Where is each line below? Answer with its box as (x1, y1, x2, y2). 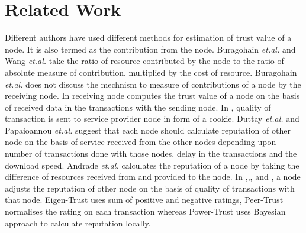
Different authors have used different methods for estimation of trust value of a (5, 31, 292, 44)
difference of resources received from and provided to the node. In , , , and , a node (5, 170, 301, 183)
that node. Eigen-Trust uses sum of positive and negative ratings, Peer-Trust (5, 193, 284, 206)
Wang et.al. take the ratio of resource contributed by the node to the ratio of (5, 54, 284, 67)
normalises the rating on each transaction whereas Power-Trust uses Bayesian (5, 205, 286, 218)
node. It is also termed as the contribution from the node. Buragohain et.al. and (5, 43, 296, 55)
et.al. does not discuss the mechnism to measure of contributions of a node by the (5, 77, 301, 90)
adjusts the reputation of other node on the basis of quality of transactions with (5, 182, 295, 194)
